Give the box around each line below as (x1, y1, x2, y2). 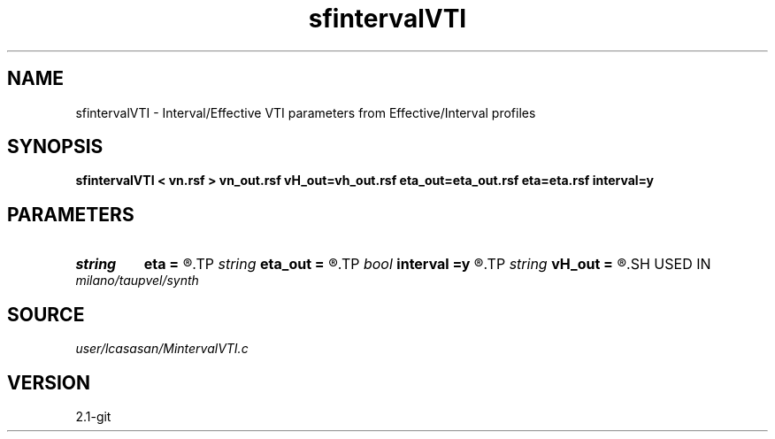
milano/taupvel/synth (75, 273, 199, 289)
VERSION (7, 371, 91, 394)
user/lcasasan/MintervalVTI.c (75, 341, 249, 357)
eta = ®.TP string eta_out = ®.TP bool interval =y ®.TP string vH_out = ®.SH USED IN (143, 255, 711, 273)
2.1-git (75, 408, 111, 424)
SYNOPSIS (7, 135, 104, 158)
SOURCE (7, 303, 85, 326)
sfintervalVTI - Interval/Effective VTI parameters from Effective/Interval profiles (75, 104, 536, 120)
